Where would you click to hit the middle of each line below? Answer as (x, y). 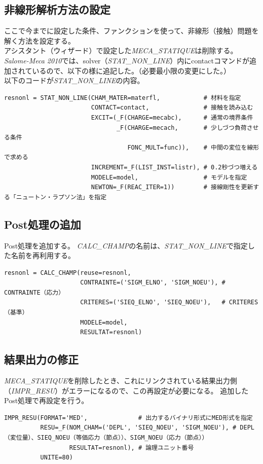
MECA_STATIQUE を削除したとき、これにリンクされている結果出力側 (121, 381)
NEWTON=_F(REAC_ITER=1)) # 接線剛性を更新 (172, 187)
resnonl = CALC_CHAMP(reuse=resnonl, (68, 273)
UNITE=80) (57, 458)
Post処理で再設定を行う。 (46, 400)
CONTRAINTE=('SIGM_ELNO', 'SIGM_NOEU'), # (153, 283)
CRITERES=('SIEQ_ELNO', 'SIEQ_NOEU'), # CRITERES (169, 302)
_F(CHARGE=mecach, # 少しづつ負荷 (181, 128)
